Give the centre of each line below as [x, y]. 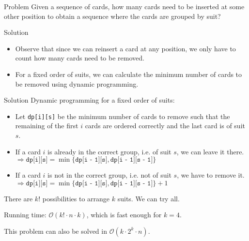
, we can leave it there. [210, 151]
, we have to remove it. [211, 175]
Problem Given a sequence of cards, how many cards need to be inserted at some [124, 6]
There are [18, 198]
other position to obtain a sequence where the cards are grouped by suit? [112, 16]
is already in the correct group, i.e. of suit [109, 151]
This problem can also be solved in [55, 231]
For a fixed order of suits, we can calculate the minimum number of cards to [129, 74]
